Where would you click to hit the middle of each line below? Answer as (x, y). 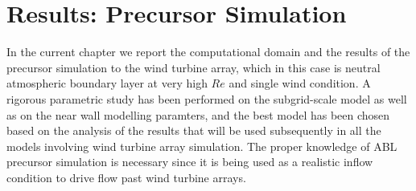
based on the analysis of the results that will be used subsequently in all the (194, 130)
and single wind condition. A (300, 83)
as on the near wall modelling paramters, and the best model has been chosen (198, 114)
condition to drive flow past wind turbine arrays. (126, 177)
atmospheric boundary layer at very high (107, 83)
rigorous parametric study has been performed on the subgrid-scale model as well (207, 98)
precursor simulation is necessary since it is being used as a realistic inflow (190, 162)
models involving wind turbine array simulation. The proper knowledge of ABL (202, 146)
